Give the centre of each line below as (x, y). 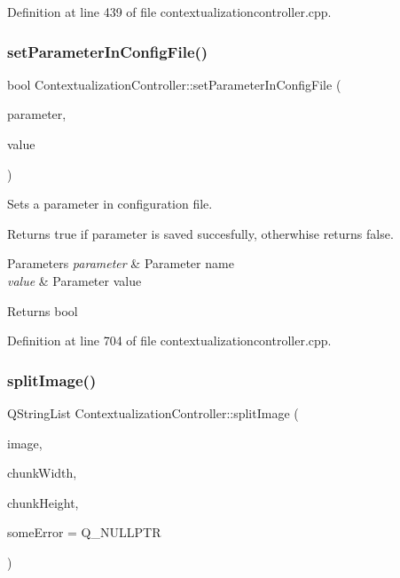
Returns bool (43, 310)
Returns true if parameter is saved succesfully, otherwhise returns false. (200, 233)
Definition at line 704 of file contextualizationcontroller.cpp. (169, 340)
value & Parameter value (75, 280)
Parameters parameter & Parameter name (121, 263)
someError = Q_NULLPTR (84, 532)
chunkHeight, (43, 502)
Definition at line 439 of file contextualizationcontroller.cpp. (169, 12)
